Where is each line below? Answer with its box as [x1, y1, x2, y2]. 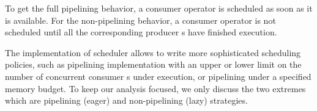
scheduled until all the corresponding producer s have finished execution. [5, 26, 277, 38]
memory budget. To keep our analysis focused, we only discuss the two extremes [5, 82, 306, 95]
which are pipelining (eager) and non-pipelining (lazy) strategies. [5, 94, 248, 107]
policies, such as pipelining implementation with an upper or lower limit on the [5, 58, 302, 71]
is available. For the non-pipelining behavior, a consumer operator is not [5, 13, 276, 26]
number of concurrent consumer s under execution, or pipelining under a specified [5, 70, 311, 82]
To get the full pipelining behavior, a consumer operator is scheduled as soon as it [5, 2, 313, 14]
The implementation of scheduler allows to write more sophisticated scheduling [5, 46, 301, 59]
